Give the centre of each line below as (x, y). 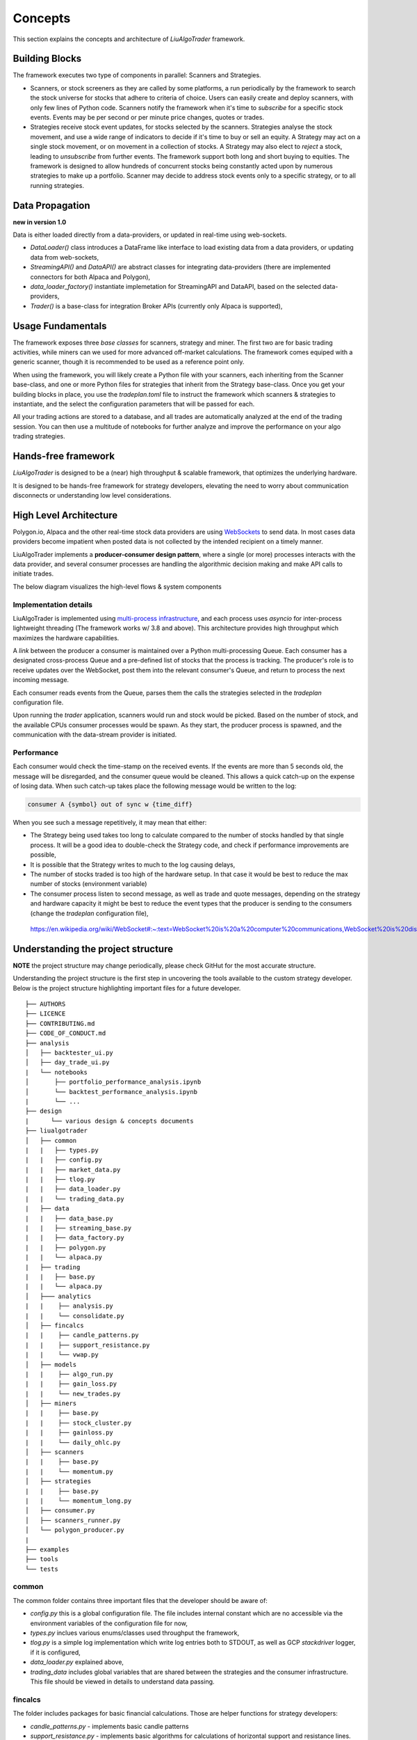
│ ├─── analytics (58, 1296)
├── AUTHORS (46, 1004)
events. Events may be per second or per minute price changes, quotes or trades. (147, 118)
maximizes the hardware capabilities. (66, 638)
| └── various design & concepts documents (109, 1121)
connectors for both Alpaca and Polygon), (90, 277)
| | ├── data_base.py (69, 1218)
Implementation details (53, 604)
